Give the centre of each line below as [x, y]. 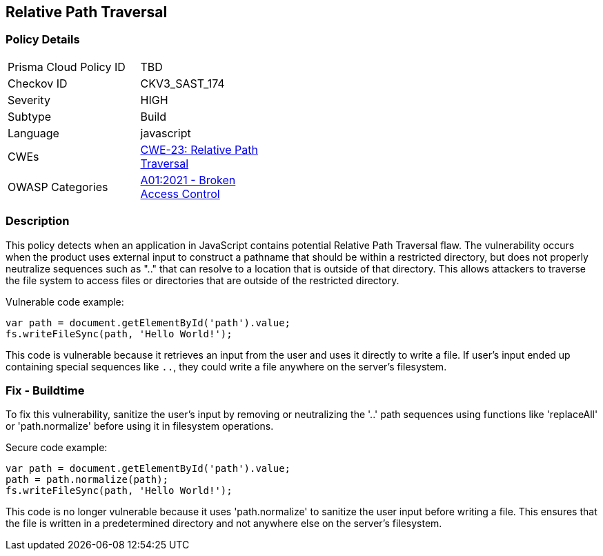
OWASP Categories [58, 187]
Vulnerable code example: [65, 301]
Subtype [30, 116]
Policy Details [43, 40]
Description [38, 221]
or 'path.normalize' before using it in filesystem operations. [140, 426]
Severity [29, 100]
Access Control [180, 193]
